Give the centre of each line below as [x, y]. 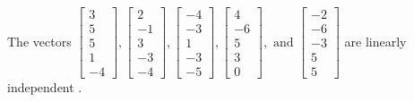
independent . [45, 87]
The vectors [39, 41]
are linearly [375, 41]
